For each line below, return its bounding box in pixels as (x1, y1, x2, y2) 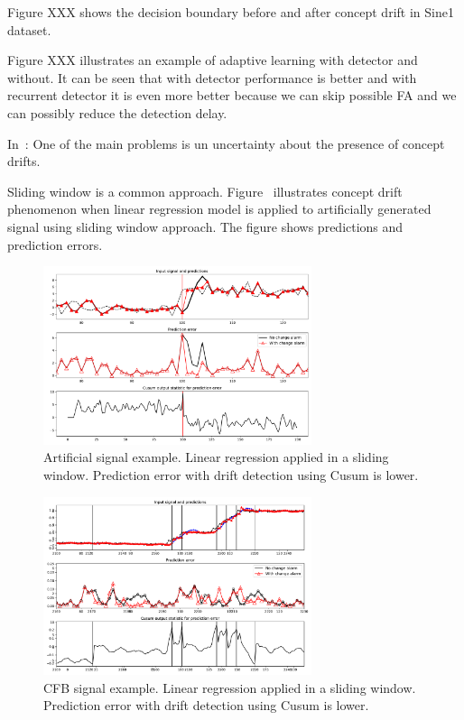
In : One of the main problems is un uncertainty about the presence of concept (7, 134, 445, 152)
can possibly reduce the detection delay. (7, 103, 227, 122)
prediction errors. (7, 235, 103, 254)
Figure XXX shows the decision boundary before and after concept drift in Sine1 (7, 3, 454, 21)
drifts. (7, 152, 41, 171)
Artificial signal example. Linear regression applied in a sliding (43, 448, 389, 466)
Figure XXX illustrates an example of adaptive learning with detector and (7, 51, 418, 69)
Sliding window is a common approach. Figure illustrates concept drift (7, 181, 403, 200)
